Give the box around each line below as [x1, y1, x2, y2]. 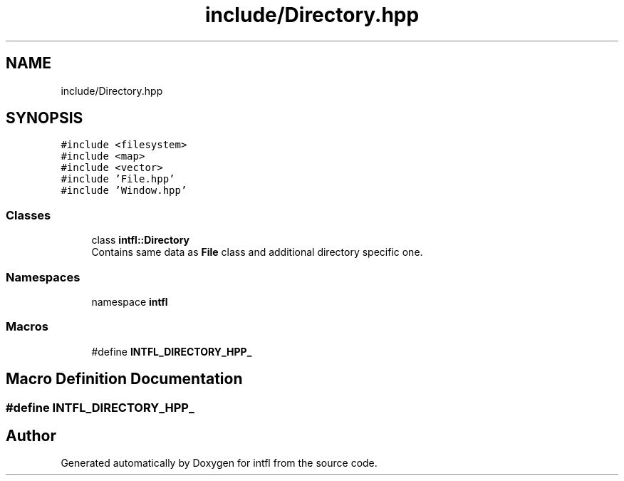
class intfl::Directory [91, 234, 190, 247]
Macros [6, 319, 48, 334]
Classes [6, 207, 51, 222]
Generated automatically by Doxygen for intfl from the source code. [61, 457, 378, 470]
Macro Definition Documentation [6, 370, 243, 388]
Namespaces [6, 269, 80, 284]
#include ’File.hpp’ [61, 173, 175, 185]
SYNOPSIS [6, 109, 83, 128]
